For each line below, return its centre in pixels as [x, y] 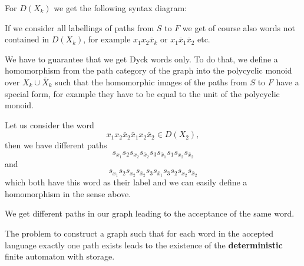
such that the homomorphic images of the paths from [151, 82]
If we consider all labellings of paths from [80, 27]
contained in [27, 39]
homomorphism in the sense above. [68, 193]
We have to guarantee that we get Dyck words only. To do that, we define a [141, 59]
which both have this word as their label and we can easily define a [126, 182]
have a [288, 82]
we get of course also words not [239, 27]
